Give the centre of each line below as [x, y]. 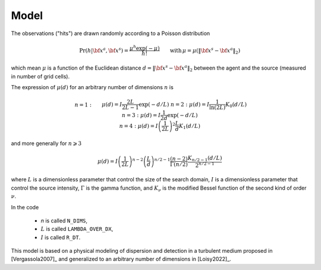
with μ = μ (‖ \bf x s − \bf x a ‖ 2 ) [205, 51]
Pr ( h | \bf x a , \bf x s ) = [104, 50]
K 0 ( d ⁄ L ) [236, 105]
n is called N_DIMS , [64, 221]
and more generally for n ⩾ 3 [46, 143]
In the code [25, 207]
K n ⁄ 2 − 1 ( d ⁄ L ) [205, 159]
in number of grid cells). [40, 76]
